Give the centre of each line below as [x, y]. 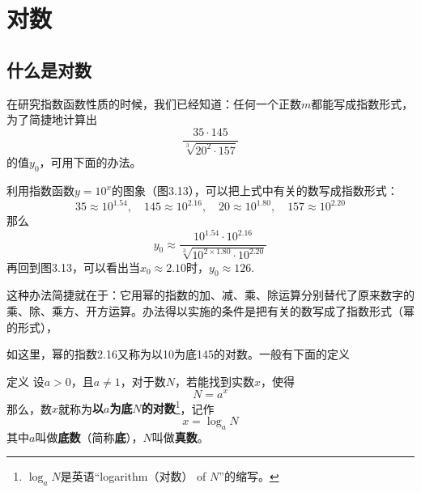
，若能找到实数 [215, 381]
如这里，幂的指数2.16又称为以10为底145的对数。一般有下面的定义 [178, 354]
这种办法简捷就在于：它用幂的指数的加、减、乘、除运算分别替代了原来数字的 [210, 295]
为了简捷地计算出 [52, 119]
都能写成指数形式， [362, 103]
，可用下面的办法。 [90, 162]
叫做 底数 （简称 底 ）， [89, 437]
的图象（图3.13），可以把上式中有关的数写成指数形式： [255, 191]
